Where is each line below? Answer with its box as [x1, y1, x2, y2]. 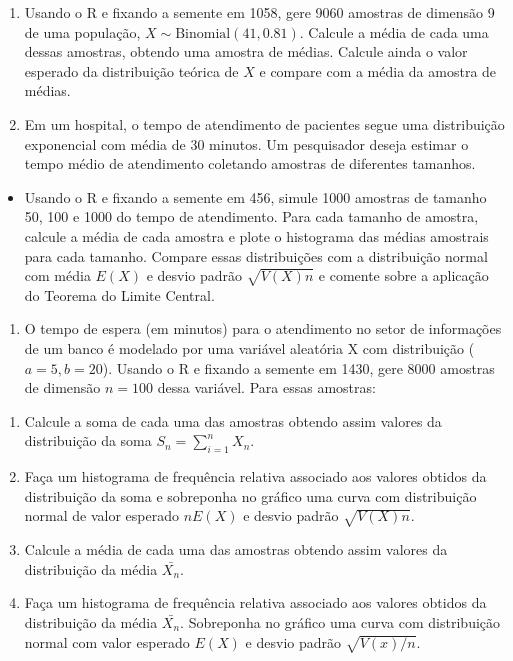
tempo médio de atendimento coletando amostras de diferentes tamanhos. [24, 153, 476, 174]
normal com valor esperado [24, 631, 190, 652]
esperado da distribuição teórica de [24, 60, 239, 81]
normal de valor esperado [24, 505, 179, 526]
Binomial [175, 26, 231, 41]
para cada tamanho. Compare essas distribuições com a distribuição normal [24, 245, 488, 266]
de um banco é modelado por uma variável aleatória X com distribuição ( [24, 338, 475, 359]
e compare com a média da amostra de [259, 60, 497, 81]
